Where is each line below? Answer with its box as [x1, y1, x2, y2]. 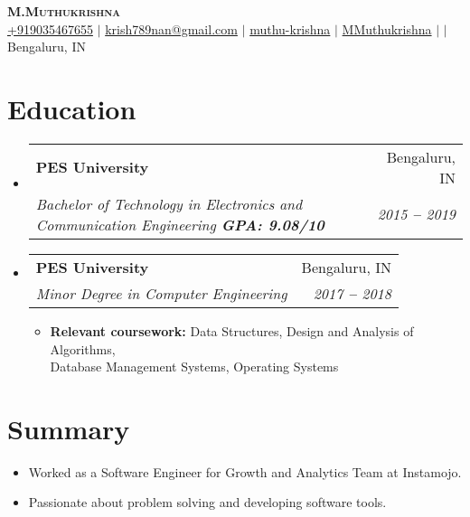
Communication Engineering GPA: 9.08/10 [35, 213, 324, 235]
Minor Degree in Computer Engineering [35, 282, 287, 304]
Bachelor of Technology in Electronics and [35, 193, 303, 214]
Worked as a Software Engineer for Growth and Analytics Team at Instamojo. [28, 462, 462, 481]
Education [7, 89, 136, 127]
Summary [7, 409, 130, 446]
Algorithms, [50, 339, 116, 358]
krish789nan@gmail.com [105, 19, 238, 38]
